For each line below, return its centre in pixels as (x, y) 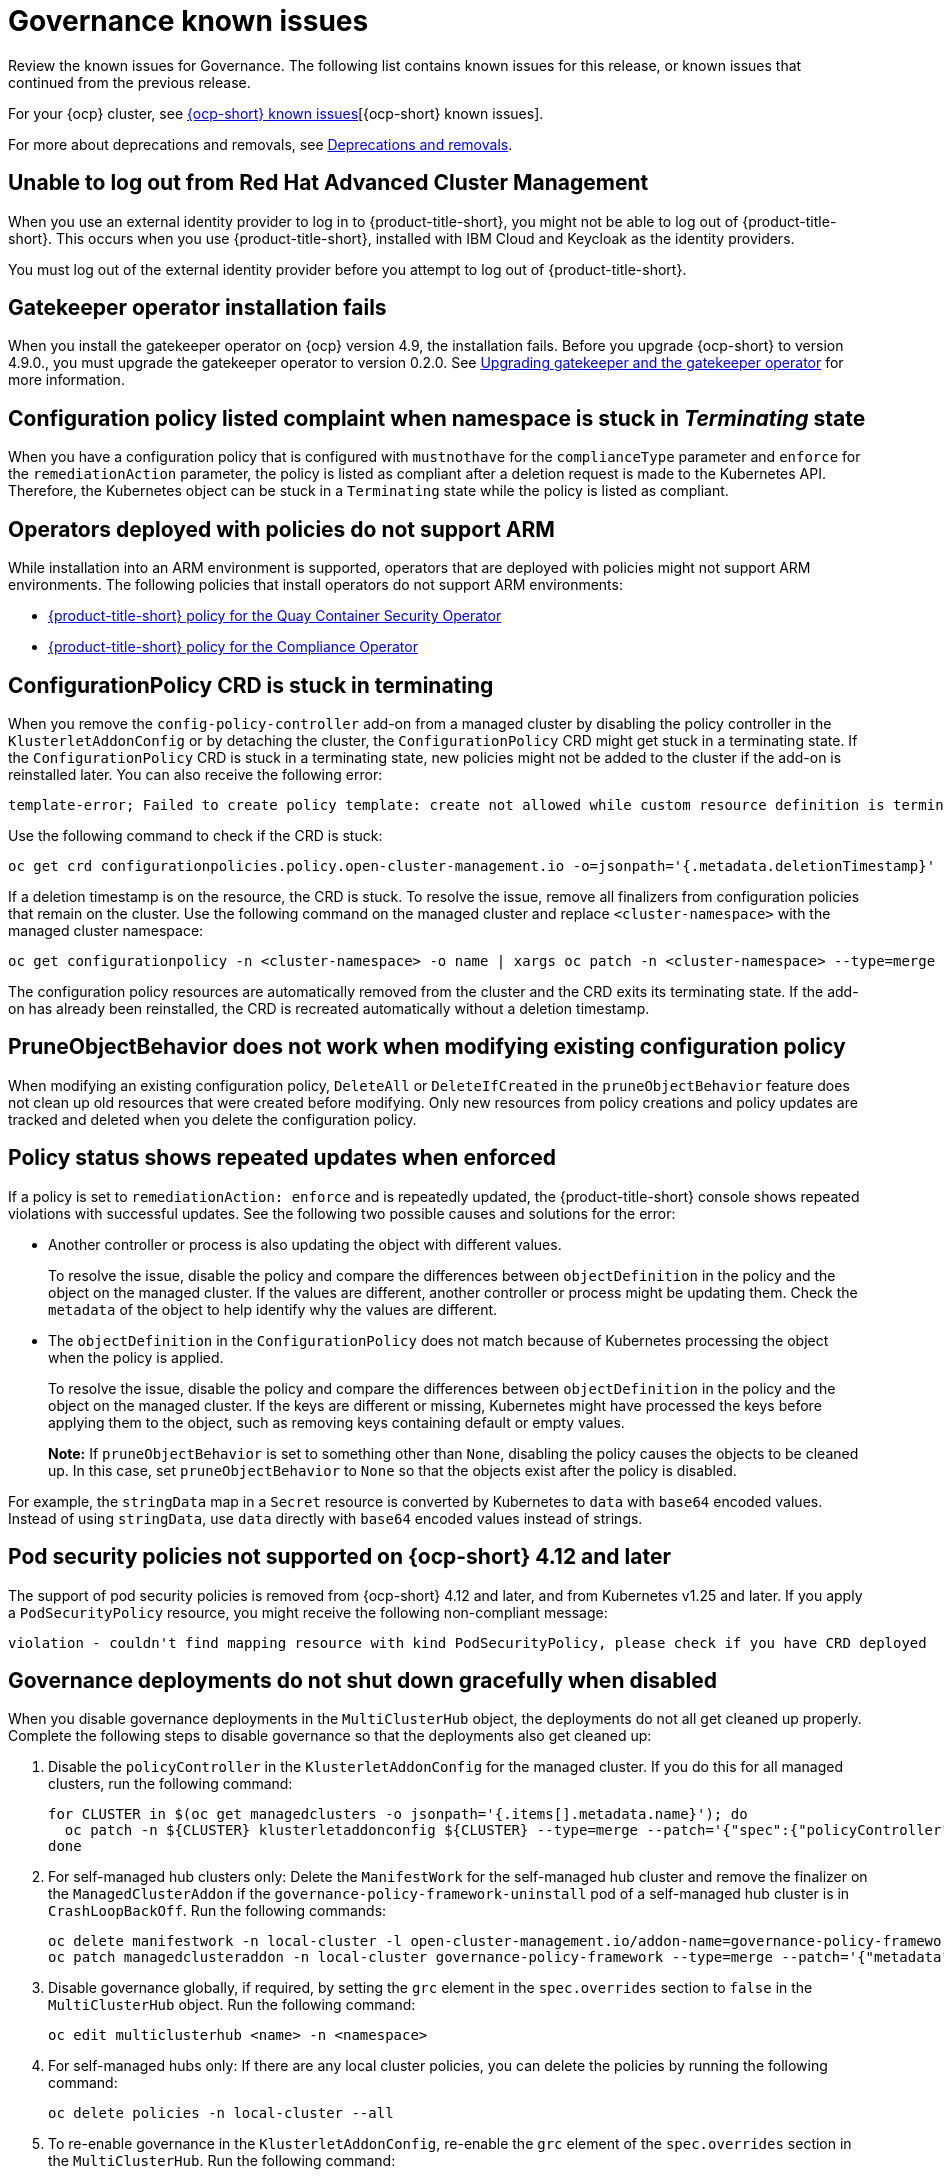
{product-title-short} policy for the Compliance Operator (233, 647)
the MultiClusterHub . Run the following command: (222, 2161)
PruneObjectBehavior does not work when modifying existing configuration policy (427, 1047)
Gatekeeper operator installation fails (197, 308)
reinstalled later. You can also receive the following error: (195, 774)
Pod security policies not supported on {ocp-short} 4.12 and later (339, 1557)
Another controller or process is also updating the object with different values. (305, 1244)
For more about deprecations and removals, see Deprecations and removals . (260, 144)
